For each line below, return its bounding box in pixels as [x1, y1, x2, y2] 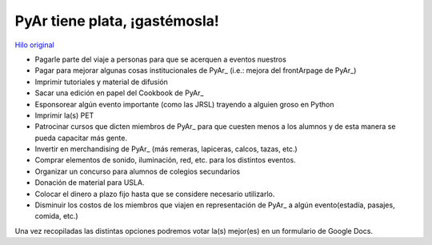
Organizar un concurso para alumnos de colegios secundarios [34, 167, 240, 176]
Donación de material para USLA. [34, 178, 145, 187]
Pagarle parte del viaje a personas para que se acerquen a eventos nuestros [34, 54, 287, 64]
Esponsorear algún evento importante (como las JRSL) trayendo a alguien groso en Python [34, 99, 334, 109]
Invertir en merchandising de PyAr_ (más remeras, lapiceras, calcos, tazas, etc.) [34, 144, 298, 154]
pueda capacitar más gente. [34, 133, 128, 143]
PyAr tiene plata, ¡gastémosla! [14, 12, 220, 30]
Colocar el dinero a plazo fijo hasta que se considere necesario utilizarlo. [34, 189, 275, 199]
